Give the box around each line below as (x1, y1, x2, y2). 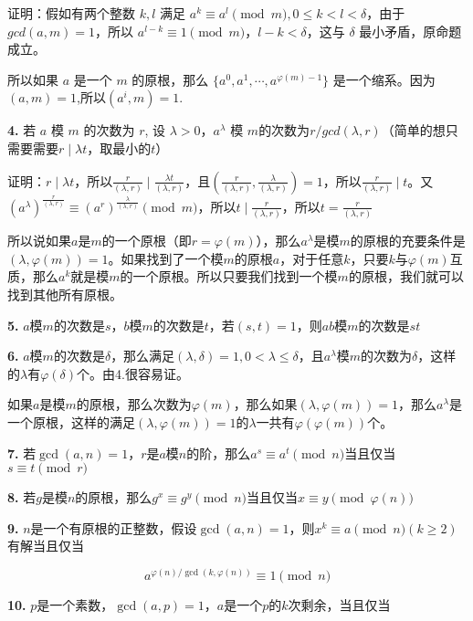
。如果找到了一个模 (108, 248, 224, 268)
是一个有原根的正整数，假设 (30, 518, 197, 537)
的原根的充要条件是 (350, 231, 466, 250)
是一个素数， (37, 595, 114, 615)
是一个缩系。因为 (332, 69, 436, 89)
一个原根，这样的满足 (7, 412, 135, 431)
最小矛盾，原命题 (359, 21, 462, 40)
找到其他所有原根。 (7, 285, 122, 304)
